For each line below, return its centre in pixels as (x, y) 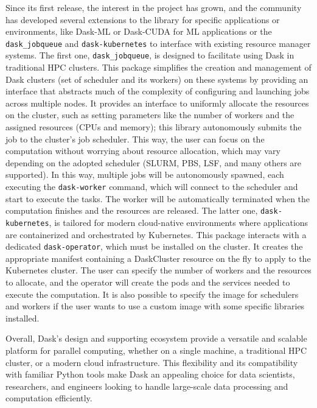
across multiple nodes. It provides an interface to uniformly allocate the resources (157, 103)
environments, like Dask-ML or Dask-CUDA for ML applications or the (139, 31)
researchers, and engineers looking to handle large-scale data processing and (147, 386)
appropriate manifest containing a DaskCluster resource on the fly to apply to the (158, 258)
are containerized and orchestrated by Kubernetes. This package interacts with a (156, 234)
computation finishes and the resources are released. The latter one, (132, 210)
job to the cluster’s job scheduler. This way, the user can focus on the (135, 139)
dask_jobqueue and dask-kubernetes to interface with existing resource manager (158, 43)
